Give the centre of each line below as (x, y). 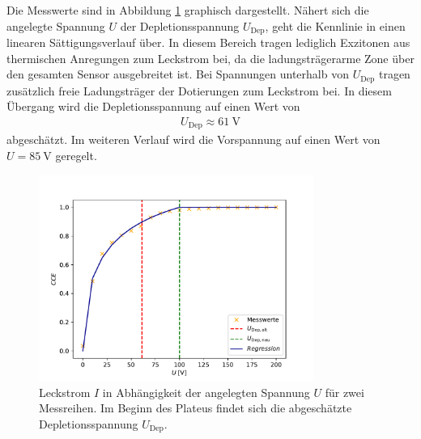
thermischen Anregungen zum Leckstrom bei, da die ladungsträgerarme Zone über (210, 58)
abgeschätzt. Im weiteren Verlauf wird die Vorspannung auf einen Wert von (193, 139)
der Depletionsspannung (180, 25)
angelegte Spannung (56, 25)
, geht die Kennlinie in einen (335, 25)
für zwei (344, 392)
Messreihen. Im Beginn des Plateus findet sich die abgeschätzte (196, 408)
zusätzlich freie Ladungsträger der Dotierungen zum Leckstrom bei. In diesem (199, 90)
